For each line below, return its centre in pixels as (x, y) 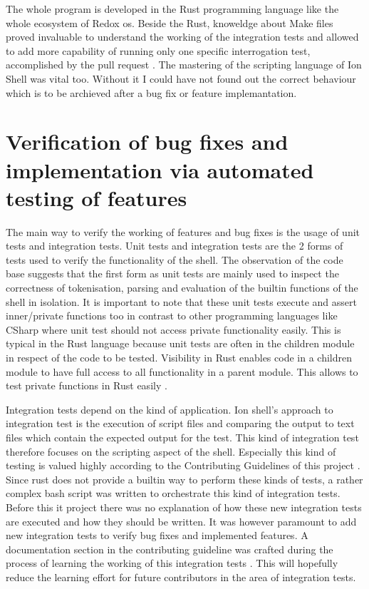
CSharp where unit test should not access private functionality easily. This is (173, 329)
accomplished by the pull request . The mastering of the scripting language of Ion (184, 65)
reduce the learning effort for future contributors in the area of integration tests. (181, 577)
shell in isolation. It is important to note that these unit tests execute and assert (181, 301)
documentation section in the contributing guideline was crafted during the (170, 549)
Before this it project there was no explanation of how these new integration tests (184, 507)
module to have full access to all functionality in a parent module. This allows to (182, 371)
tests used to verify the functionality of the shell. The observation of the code (175, 259)
